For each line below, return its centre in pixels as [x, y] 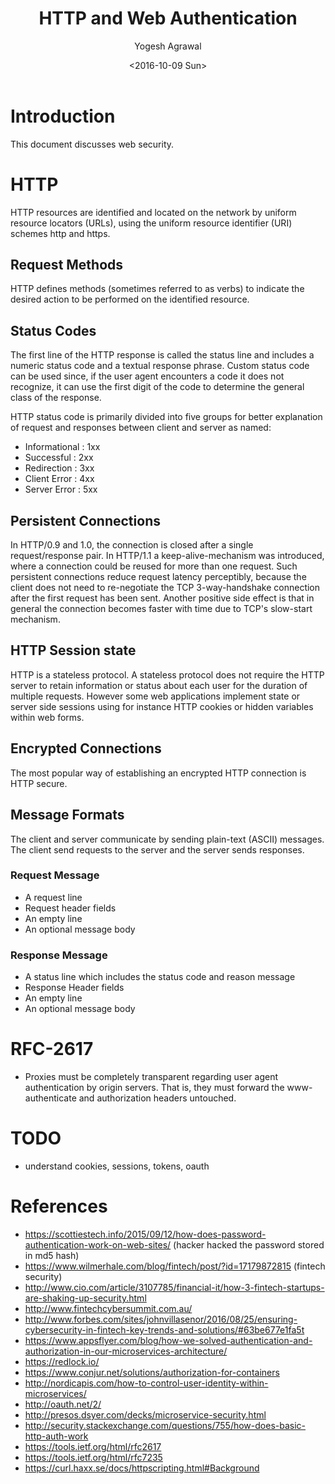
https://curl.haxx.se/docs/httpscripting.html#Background [142, 1468]
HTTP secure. [39, 783]
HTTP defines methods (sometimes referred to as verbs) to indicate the [157, 289]
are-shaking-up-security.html [85, 1298]
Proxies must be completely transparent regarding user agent [151, 1077]
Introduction [63, 116]
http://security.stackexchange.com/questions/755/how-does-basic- [165, 1425]
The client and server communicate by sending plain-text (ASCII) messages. [167, 839]
